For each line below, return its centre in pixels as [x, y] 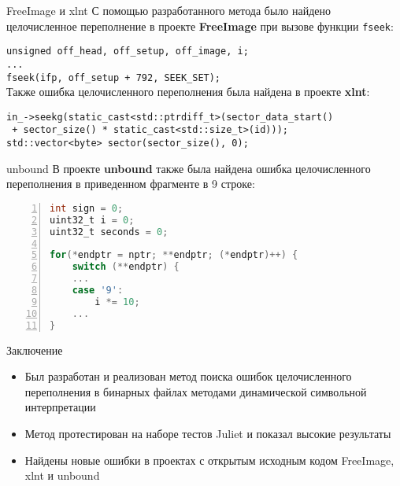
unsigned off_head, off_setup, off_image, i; [128, 52]
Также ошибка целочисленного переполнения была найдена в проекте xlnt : [188, 92]
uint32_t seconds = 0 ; [109, 232]
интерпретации [60, 407]
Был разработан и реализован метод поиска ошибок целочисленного [188, 376]
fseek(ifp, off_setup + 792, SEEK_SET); [114, 77]
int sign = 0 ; [87, 208]
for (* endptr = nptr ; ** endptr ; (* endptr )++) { [174, 255]
